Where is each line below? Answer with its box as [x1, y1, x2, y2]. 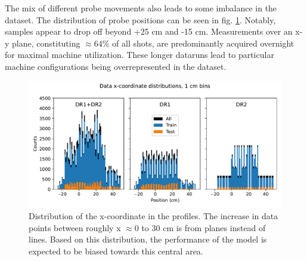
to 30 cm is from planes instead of [141, 221, 266, 234]
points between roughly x [29, 221, 121, 234]
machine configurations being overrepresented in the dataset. [5, 60, 227, 72]
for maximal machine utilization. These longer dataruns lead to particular [5, 48, 274, 61]
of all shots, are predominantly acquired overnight [112, 36, 294, 49]
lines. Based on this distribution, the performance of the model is [29, 233, 267, 245]
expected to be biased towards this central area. [29, 244, 203, 257]
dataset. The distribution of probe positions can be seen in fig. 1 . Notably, [5, 13, 276, 26]
